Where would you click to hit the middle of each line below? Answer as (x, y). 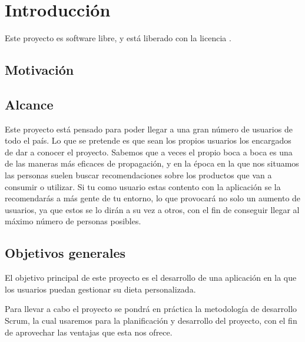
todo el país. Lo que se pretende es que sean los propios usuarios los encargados (148, 140)
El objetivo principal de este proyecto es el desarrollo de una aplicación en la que (151, 278)
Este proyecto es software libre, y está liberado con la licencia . (118, 38)
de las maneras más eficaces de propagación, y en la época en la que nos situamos (152, 163)
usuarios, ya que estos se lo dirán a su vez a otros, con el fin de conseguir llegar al (152, 209)
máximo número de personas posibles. (73, 221)
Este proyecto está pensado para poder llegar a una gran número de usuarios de (149, 129)
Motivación (39, 70)
